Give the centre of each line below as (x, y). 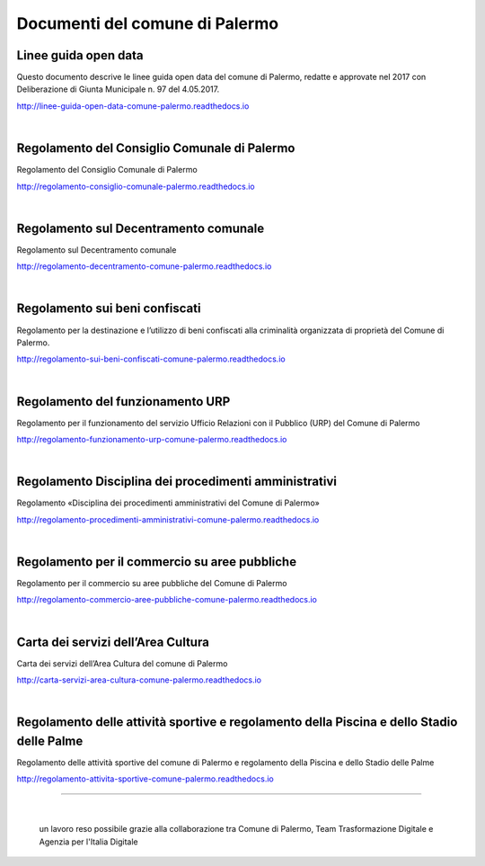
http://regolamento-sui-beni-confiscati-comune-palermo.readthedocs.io (151, 359)
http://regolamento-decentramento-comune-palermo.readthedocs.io (144, 266)
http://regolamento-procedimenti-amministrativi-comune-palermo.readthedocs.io (168, 519)
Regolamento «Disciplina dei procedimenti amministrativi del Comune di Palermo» (168, 503)
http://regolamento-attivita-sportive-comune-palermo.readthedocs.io (145, 779)
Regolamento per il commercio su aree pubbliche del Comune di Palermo (152, 583)
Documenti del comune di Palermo (147, 23)
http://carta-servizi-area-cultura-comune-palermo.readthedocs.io (139, 680)
